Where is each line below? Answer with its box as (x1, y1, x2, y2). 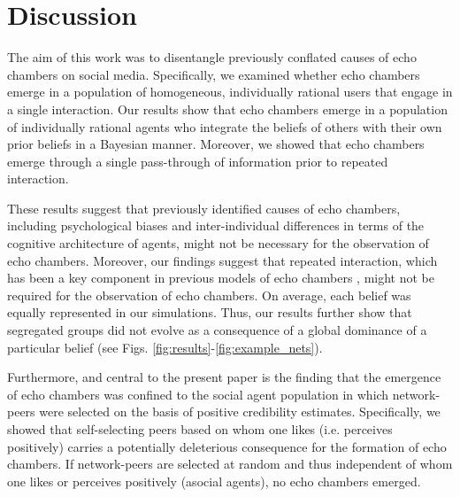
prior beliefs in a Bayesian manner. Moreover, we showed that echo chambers (7, 135, 425, 153)
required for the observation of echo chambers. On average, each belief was (7, 285, 411, 304)
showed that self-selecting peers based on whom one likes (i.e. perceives (7, 420, 393, 438)
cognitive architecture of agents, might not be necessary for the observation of (7, 234, 429, 252)
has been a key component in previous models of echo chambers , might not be (7, 268, 434, 287)
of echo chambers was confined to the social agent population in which (7, 384, 389, 403)
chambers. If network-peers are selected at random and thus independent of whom (7, 454, 453, 473)
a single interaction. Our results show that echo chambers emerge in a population (7, 99, 448, 118)
